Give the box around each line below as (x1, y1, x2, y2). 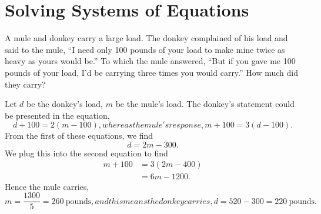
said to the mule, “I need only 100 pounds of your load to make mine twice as (5, 43, 285, 55)
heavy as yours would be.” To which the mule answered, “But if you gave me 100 (5, 55, 296, 67)
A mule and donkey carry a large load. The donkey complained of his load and (5, 32, 288, 44)
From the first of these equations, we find (5, 129, 153, 142)
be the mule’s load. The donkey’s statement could (115, 98, 295, 110)
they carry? (5, 78, 46, 90)
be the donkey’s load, (26, 98, 103, 110)
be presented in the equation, (5, 109, 110, 121)
